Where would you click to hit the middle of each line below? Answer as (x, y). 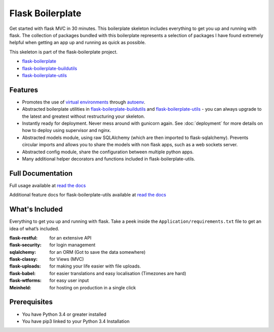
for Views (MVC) (67, 259)
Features (24, 90)
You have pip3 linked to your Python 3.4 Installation (76, 321)
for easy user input (69, 280)
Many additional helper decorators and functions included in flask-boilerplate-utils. (109, 159)
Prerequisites (31, 302)
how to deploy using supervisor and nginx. (67, 130)
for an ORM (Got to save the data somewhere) (97, 252)
